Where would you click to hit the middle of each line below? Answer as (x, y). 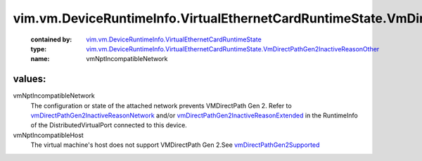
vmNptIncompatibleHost (48, 135)
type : (39, 49)
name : (40, 59)
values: (30, 79)
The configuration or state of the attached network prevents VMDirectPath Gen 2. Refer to (161, 105)
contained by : (51, 39)
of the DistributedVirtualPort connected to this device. (109, 125)
